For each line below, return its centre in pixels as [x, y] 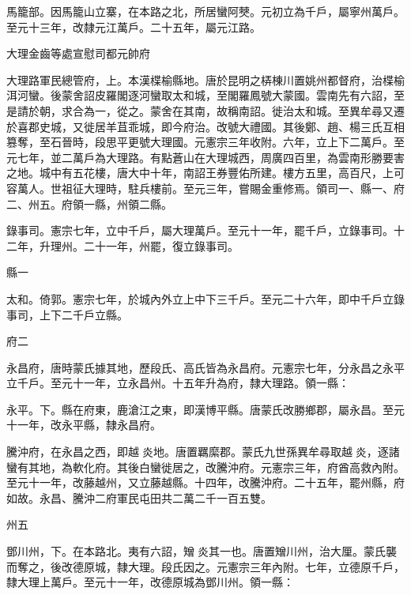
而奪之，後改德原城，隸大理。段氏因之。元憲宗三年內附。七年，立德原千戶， [205, 566]
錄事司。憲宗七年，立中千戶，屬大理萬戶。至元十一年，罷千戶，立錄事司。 [200, 230]
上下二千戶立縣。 [83, 314]
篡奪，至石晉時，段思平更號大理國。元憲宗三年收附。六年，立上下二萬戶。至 [205, 142]
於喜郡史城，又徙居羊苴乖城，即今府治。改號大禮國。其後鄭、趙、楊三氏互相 [205, 126]
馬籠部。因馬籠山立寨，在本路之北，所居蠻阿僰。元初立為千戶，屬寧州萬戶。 [205, 11]
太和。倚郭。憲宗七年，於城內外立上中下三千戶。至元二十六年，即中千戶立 [200, 298]
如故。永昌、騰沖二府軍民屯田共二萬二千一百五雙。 [139, 497]
